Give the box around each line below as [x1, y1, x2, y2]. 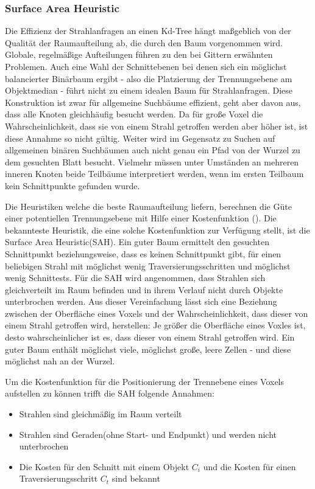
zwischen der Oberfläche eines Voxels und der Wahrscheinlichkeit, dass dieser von [5, 307, 308, 319]
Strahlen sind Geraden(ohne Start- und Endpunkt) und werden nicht [19, 428, 277, 440]
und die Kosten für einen [203, 460, 296, 473]
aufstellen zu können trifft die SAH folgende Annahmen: [5, 387, 214, 400]
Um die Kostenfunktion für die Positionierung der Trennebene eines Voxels [5, 375, 285, 387]
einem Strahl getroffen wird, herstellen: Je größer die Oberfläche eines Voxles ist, [5, 319, 306, 331]
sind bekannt [111, 472, 160, 485]
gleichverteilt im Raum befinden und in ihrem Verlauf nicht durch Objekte [5, 283, 283, 296]
